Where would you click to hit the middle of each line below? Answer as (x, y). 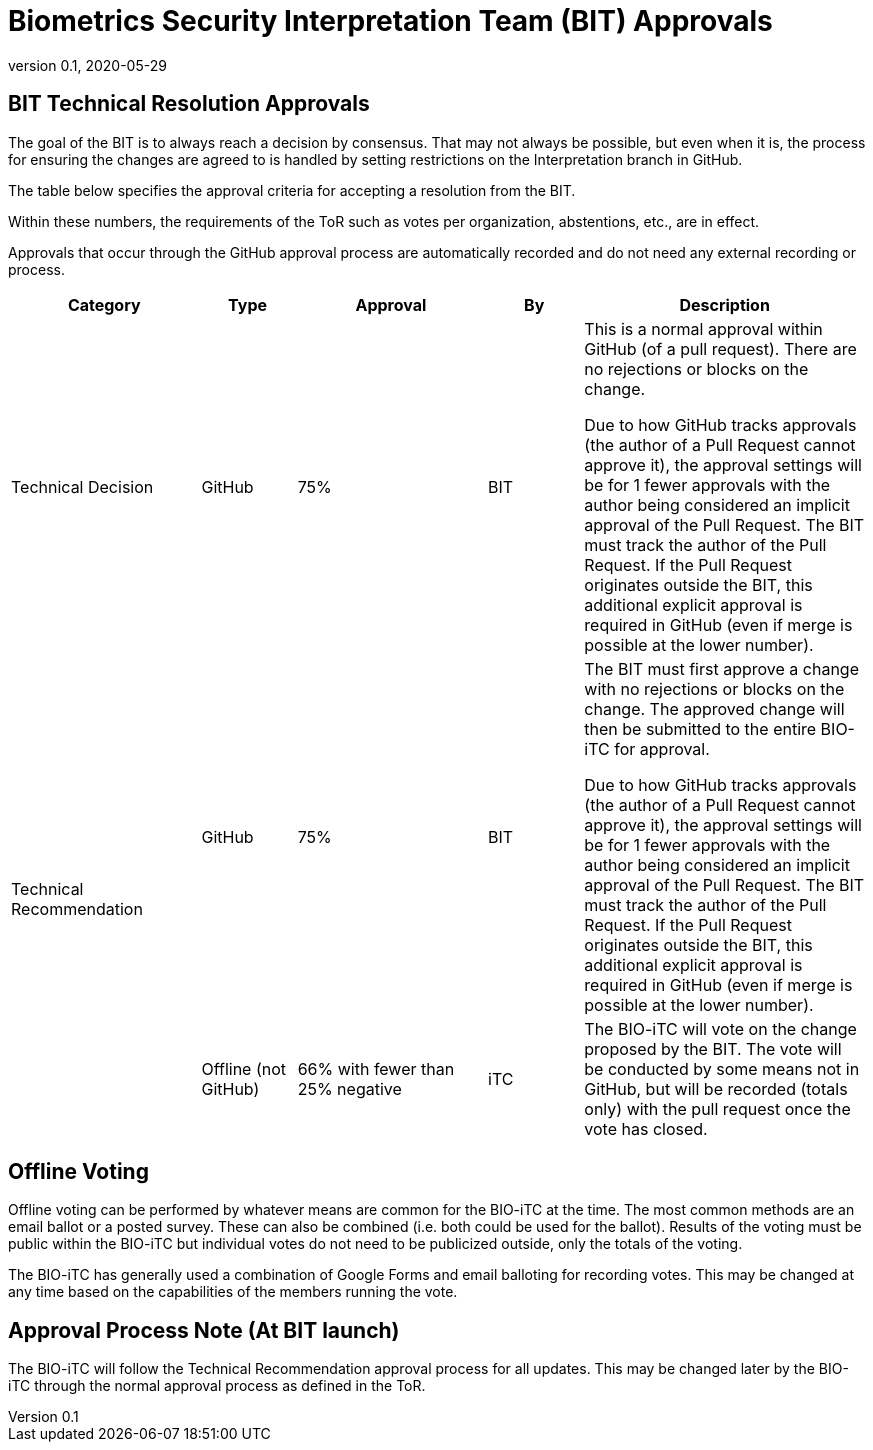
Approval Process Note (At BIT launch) (204, 1330)
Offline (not (244, 1068)
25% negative (349, 1088)
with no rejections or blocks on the (714, 688)
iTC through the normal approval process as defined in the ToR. (217, 1386)
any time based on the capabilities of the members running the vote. (233, 1292)
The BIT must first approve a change (721, 668)
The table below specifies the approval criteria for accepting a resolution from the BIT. (292, 190)
